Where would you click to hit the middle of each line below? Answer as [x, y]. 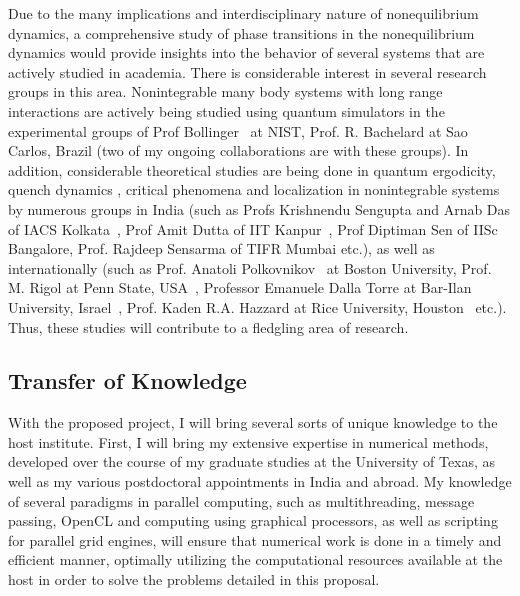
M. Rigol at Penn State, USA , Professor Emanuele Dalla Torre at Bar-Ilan [240, 287]
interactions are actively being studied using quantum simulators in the [226, 110]
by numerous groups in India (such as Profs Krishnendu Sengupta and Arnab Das [259, 208]
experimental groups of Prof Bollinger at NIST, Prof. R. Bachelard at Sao [238, 130]
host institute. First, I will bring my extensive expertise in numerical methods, [248, 441]
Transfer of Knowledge [127, 380]
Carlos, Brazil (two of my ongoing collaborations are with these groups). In [238, 150]
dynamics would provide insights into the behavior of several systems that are [246, 52]
